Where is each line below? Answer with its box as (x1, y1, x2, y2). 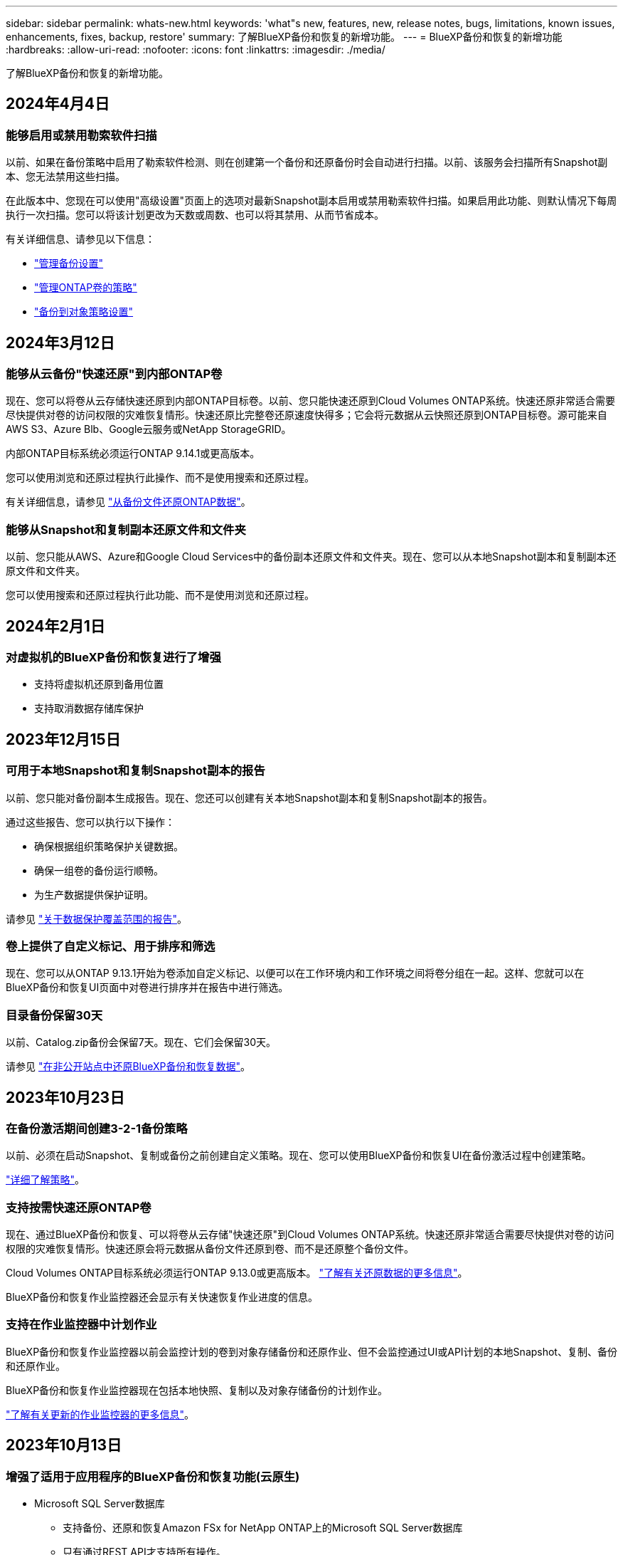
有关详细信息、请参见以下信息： (6, 233, 155, 246)
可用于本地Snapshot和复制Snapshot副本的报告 (6, 763, 265, 778)
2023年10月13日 (6, 1436, 122, 1455)
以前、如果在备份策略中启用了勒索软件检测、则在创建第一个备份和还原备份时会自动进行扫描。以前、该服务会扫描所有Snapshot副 (6, 156, 608, 169)
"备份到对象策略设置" (34, 305, 134, 318)
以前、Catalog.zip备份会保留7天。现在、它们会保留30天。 (6, 1036, 277, 1049)
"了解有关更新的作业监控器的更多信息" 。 (6, 1408, 195, 1420)
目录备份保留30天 (6, 1007, 103, 1022)
